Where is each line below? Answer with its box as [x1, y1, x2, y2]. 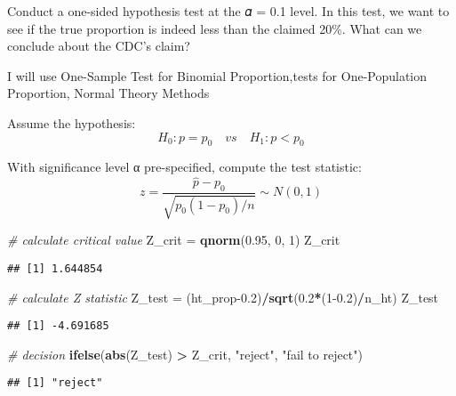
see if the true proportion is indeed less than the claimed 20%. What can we [7, 19, 422, 37]
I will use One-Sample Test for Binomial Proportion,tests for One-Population [7, 66, 428, 85]
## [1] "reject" [7, 376, 103, 390]
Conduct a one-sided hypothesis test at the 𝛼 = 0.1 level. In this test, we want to [7, 2, 450, 20]
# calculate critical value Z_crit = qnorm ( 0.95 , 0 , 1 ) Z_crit [7, 230, 340, 249]
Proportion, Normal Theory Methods [7, 84, 210, 102]
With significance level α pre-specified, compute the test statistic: [7, 158, 362, 176]
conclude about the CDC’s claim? [7, 36, 190, 55]
